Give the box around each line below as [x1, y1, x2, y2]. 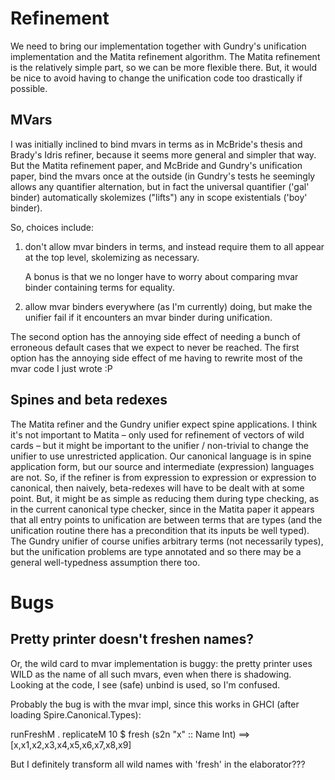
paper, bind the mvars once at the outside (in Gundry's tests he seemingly [10, 170, 316, 182]
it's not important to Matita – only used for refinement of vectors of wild [10, 428, 305, 441]
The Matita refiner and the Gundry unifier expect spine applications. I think [10, 418, 318, 430]
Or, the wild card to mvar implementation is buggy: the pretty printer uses [10, 657, 313, 669]
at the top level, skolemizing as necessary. [24, 251, 200, 263]
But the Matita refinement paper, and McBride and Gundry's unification [10, 159, 303, 171]
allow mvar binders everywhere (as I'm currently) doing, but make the [24, 300, 313, 312]
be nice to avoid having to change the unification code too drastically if [10, 72, 303, 84]
